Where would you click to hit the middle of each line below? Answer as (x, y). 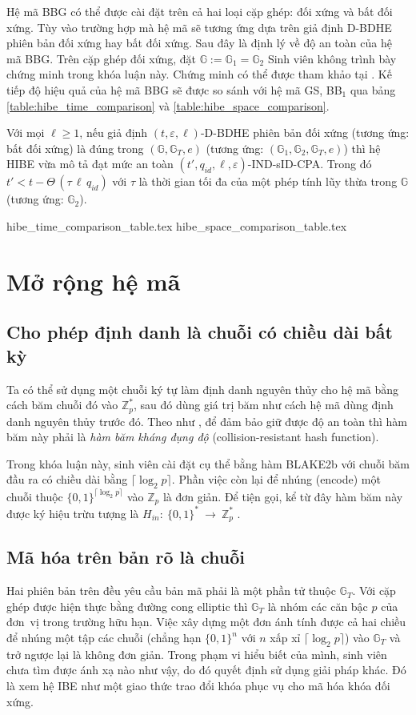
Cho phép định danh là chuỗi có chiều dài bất (200, 332)
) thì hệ (362, 148)
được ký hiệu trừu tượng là (73, 513)
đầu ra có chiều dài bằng (67, 479)
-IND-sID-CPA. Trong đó (310, 164)
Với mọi (26, 133)
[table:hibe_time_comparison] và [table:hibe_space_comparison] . (168, 105)
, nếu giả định (114, 133)
